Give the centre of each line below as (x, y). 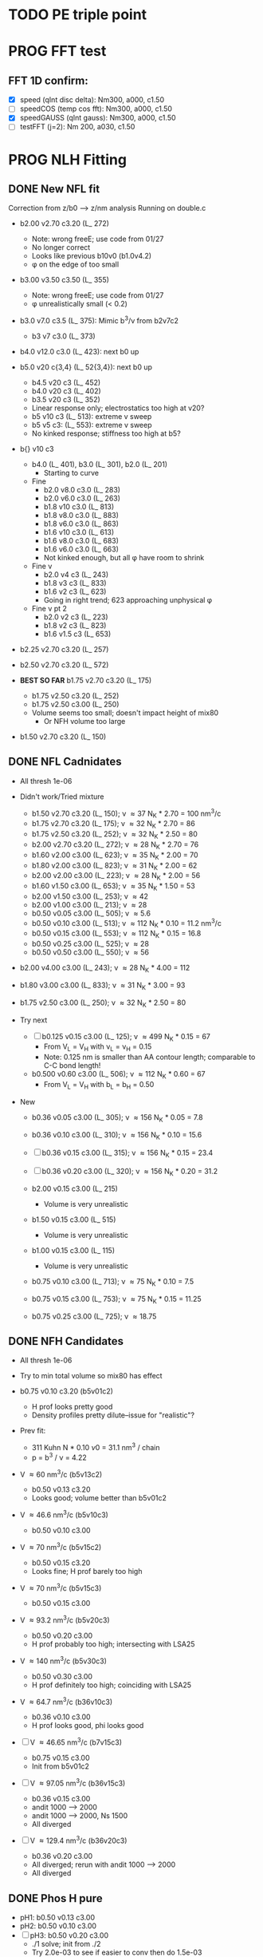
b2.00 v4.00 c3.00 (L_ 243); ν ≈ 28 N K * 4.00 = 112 (105, 969)
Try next (33, 1020)
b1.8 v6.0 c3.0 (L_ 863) (81, 524)
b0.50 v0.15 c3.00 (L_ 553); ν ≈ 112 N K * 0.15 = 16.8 (116, 934)
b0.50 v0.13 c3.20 (61, 1489)
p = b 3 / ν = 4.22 (59, 1457)
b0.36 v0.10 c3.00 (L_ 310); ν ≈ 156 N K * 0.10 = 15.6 (117, 1135)
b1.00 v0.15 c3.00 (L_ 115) (73, 1250)
